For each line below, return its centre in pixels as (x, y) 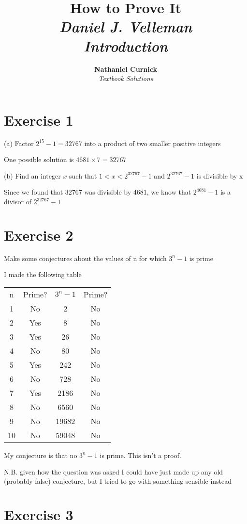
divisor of (18, 201)
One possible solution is (39, 159)
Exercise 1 (39, 120)
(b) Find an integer (32, 175)
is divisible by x (220, 175)
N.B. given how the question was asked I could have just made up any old (114, 471)
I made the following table (43, 274)
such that (83, 175)
